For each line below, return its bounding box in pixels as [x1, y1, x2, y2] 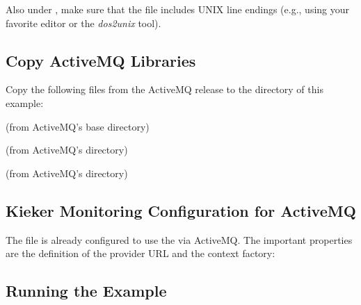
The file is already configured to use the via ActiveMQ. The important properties [6, 232, 353, 247]
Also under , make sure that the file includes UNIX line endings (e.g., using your [6, 2, 350, 16]
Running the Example [6, 280, 167, 302]
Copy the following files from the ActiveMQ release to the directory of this [6, 82, 323, 97]
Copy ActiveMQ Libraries [6, 49, 196, 71]
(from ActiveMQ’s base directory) [6, 119, 150, 133]
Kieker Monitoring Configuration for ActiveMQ [6, 199, 356, 221]
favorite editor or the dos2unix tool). [6, 15, 161, 30]
